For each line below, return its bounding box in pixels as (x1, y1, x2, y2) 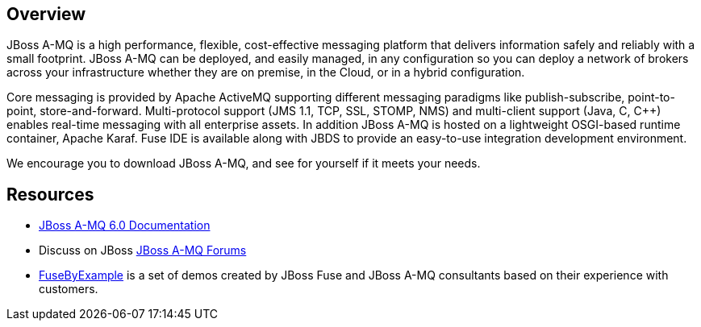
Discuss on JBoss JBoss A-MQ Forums (39, 243, 247, 258)
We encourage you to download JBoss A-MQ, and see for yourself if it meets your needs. (6, 156, 481, 171)
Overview (6, 4, 86, 24)
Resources (6, 184, 94, 205)
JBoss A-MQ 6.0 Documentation (39, 218, 211, 233)
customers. (39, 282, 98, 296)
